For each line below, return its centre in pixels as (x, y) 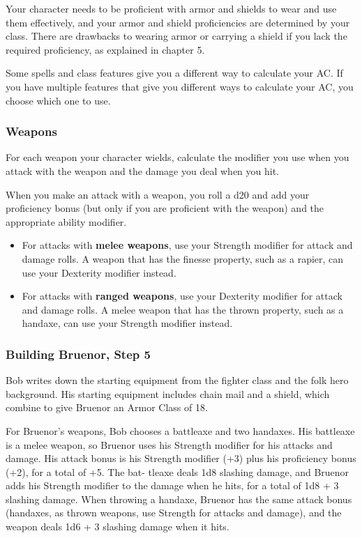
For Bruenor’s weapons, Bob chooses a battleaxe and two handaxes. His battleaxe (180, 430)
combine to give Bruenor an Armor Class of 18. (107, 407)
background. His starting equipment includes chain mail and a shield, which (168, 393)
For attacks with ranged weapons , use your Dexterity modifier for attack (182, 296)
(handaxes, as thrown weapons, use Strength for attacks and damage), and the (174, 513)
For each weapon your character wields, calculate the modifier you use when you (178, 157)
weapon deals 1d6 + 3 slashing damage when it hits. (118, 527)
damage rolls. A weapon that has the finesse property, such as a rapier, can (183, 258)
